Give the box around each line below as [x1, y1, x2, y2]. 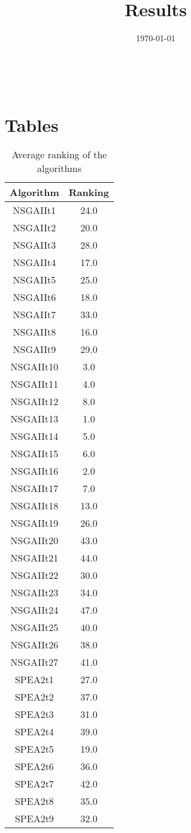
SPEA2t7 [14, 777, 54, 791]
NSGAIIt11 [10, 377, 59, 391]
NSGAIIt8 [13, 325, 56, 339]
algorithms [37, 161, 81, 176]
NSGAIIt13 [10, 412, 59, 426]
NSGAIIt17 [10, 481, 59, 496]
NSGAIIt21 [10, 551, 59, 565]
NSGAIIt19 [10, 516, 59, 530]
